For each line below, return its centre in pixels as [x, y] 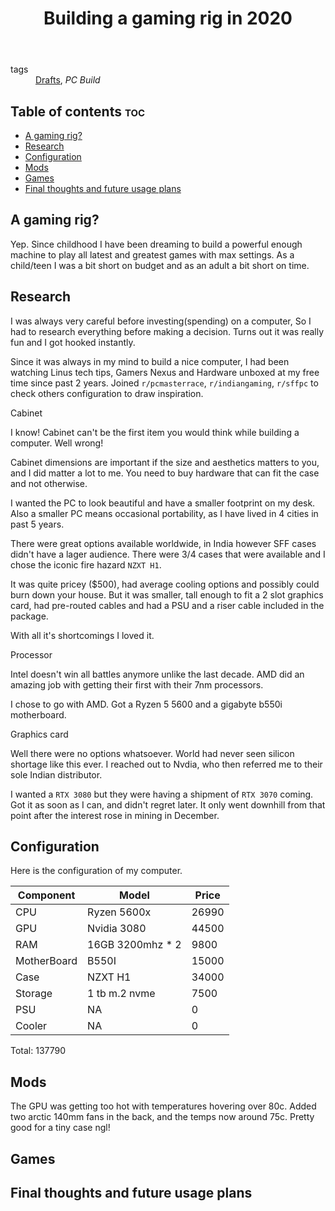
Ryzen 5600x [119, 912]
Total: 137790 [38, 1051]
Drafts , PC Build [68, 80]
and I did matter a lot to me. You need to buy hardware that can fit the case [165, 473]
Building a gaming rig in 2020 [168, 18]
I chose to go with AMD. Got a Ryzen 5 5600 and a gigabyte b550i [146, 704]
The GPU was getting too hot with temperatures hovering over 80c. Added [163, 1106]
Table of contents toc [78, 111]
